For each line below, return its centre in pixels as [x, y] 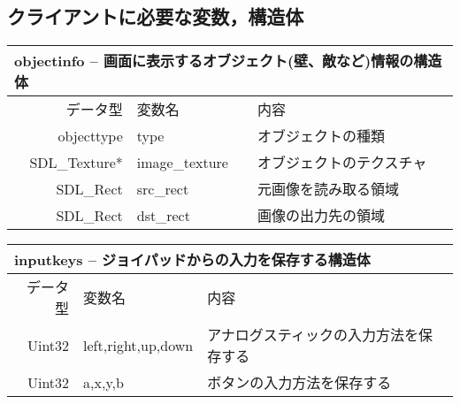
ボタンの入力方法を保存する [299, 383]
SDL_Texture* [76, 162]
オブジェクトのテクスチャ [342, 163]
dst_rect [163, 215]
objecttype [90, 135]
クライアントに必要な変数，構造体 [156, 16]
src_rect [163, 188]
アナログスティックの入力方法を [313, 335]
